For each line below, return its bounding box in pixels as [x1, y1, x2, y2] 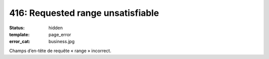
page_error [48, 31, 72, 37]
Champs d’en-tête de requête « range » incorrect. [9, 48, 112, 54]
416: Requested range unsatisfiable [9, 7, 159, 18]
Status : [9, 25, 25, 31]
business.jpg [48, 39, 75, 45]
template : [9, 31, 30, 37]
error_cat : [9, 39, 30, 45]
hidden [48, 25, 63, 31]
